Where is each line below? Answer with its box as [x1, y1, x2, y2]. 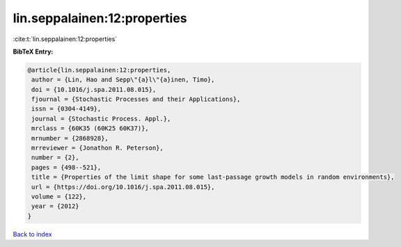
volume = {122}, [31, 193, 87, 200]
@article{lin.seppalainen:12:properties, [27, 66, 171, 74]
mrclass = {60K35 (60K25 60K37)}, [31, 125, 149, 132]
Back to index [13, 230, 52, 238]
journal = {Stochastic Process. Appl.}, [31, 115, 171, 122]
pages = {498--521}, [31, 164, 102, 171]
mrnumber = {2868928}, [31, 134, 109, 142]
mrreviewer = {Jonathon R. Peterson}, [31, 144, 164, 152]
